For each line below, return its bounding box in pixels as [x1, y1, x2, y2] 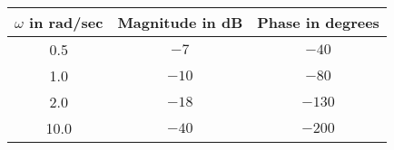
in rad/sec [29, 12, 103, 33]
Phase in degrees [257, 12, 379, 33]
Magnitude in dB [117, 12, 243, 33]
